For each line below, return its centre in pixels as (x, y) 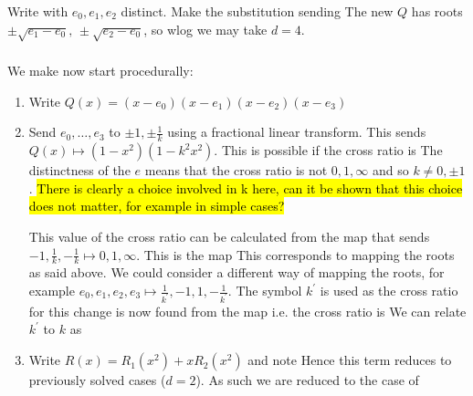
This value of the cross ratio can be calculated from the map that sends (229, 236)
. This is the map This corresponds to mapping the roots (295, 254)
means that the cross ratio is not (236, 170)
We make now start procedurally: (100, 71)
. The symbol (265, 291)
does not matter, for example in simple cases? (157, 206)
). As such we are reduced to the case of (307, 380)
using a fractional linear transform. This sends (297, 132)
